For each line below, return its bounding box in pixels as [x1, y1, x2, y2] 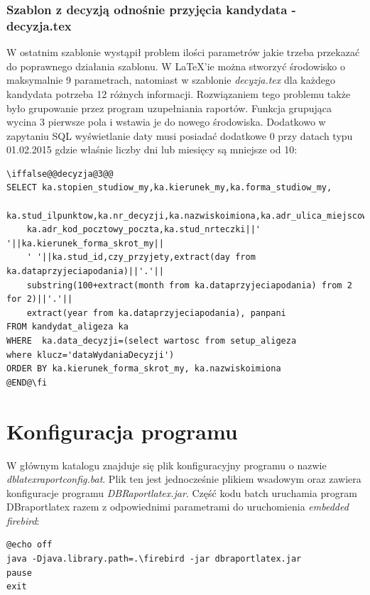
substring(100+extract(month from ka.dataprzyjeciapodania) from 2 [26, 280, 352, 290]
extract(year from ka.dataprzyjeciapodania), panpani [26, 307, 286, 318]
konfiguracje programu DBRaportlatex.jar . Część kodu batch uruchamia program [6, 485, 357, 500]
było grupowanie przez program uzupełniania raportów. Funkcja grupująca [6, 100, 332, 115]
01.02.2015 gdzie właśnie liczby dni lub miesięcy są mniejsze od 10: [6, 142, 298, 157]
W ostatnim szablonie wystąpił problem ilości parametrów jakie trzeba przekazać [6, 45, 360, 60]
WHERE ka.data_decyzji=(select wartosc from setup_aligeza [6, 336, 297, 346]
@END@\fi [6, 377, 48, 388]
